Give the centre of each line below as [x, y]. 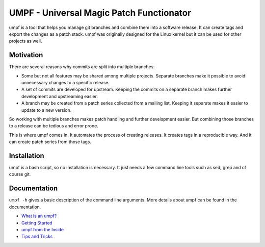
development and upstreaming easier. [60, 96]
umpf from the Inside [42, 229]
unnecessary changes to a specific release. [66, 83]
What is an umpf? [39, 216]
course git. [20, 174]
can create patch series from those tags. [50, 142]
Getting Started [37, 222]
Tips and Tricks [37, 236]
